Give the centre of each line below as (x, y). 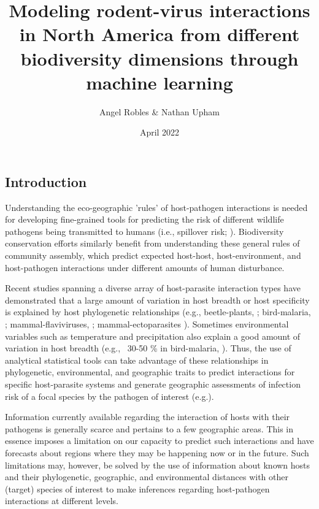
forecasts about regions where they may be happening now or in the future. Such (157, 452)
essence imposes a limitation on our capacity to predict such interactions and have (159, 441)
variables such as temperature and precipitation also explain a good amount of (153, 336)
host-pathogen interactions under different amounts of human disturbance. (145, 267)
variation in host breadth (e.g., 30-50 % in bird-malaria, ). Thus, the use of (148, 348)
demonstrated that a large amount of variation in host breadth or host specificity (157, 300)
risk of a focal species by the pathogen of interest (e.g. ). (110, 396)
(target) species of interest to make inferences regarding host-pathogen (137, 488)
